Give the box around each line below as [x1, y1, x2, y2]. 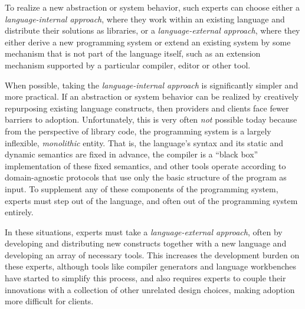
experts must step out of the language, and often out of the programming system [5, 194, 298, 206]
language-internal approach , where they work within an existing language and [5, 12, 285, 25]
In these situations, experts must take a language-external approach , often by [5, 225, 283, 238]
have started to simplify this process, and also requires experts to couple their [5, 272, 286, 284]
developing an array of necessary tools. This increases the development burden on [5, 248, 300, 261]
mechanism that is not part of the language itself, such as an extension [5, 47, 261, 60]
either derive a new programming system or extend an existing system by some [5, 35, 291, 48]
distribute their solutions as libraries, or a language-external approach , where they [5, 24, 300, 37]
